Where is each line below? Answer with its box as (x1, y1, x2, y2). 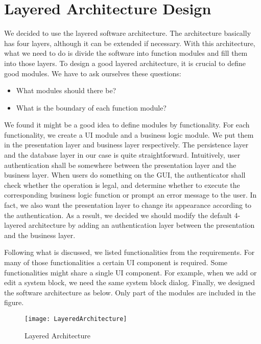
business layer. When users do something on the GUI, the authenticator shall (4, 169, 246, 180)
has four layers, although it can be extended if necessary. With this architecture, (4, 37, 255, 48)
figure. (4, 297, 24, 308)
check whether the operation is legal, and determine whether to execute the (4, 179, 240, 190)
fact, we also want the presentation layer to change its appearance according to (4, 200, 252, 210)
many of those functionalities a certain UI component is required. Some (4, 257, 228, 267)
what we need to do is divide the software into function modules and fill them (4, 48, 248, 58)
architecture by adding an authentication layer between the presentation (28, 220, 255, 230)
